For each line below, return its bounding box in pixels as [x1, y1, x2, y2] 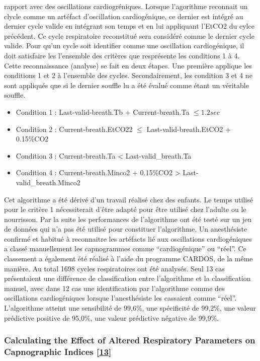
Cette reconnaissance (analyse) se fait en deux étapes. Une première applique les [4, 60, 252, 70]
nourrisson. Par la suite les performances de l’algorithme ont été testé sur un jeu [4, 213, 252, 224]
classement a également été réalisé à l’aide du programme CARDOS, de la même [4, 253, 253, 264]
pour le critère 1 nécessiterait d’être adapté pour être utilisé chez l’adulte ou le [4, 204, 246, 214]
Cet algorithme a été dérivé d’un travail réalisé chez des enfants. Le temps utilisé [4, 194, 253, 204]
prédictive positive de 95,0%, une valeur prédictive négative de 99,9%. [4, 312, 219, 323]
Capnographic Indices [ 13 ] [4, 345, 112, 358]
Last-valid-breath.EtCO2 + [146, 123, 231, 134]
